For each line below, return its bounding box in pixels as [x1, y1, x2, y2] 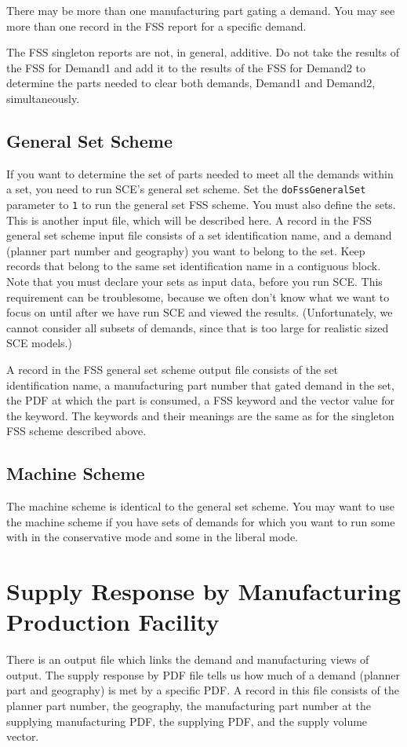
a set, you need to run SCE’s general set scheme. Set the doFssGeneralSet [6, 181, 366, 197]
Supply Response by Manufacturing [6, 575, 402, 607]
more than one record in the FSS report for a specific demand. [6, 17, 307, 34]
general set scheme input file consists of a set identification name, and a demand [6, 227, 392, 244]
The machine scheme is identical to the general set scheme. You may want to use [6, 498, 394, 514]
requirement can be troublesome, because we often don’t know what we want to [6, 288, 390, 305]
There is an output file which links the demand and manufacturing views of [6, 651, 369, 668]
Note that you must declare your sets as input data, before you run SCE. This [6, 273, 383, 290]
